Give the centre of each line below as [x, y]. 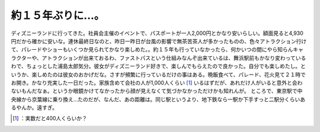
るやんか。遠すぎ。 [34, 108]
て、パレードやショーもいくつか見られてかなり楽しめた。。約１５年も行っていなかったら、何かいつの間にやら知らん [152, 50]
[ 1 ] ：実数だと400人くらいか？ [50, 118]
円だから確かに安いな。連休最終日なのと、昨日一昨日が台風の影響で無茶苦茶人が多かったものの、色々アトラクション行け [159, 41]
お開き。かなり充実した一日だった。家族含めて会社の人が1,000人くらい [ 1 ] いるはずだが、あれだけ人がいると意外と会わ [157, 82]
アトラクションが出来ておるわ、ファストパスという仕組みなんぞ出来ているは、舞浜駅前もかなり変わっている [174, 58]
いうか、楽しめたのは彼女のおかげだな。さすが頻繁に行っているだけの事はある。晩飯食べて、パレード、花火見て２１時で [159, 75]
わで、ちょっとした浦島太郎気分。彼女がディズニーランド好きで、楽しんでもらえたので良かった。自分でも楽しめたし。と [159, 66]
